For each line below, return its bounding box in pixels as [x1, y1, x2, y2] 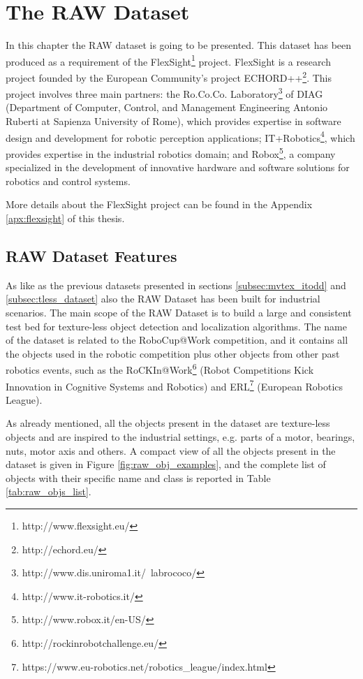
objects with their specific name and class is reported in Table [6, 470, 271, 485]
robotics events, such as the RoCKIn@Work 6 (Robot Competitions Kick [6, 360, 314, 377]
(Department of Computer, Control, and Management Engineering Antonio [6, 100, 328, 115]
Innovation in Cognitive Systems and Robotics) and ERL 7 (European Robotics [6, 377, 343, 393]
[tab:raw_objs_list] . [6, 484, 91, 499]
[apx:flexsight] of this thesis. [6, 210, 125, 225]
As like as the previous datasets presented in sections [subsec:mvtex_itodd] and [6, 277, 346, 292]
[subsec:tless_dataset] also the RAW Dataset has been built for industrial [6, 291, 320, 306]
